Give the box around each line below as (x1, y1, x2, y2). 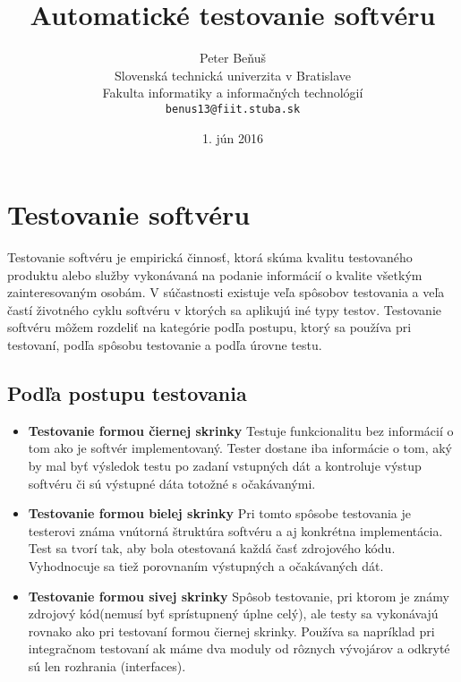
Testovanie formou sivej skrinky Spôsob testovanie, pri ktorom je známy (28, 586, 449, 605)
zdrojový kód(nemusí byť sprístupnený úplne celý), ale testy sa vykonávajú (28, 604, 439, 623)
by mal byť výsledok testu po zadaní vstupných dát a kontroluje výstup (28, 456, 422, 475)
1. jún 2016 (201, 128, 264, 147)
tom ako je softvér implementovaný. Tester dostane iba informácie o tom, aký (28, 439, 452, 457)
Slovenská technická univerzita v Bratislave (114, 65, 352, 84)
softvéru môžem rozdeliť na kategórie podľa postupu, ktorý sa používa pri (7, 318, 412, 337)
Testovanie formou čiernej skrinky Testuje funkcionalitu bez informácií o (28, 421, 454, 439)
